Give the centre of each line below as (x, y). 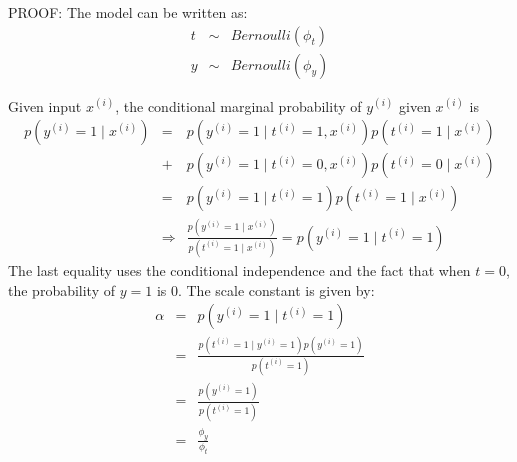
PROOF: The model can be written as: (128, 12)
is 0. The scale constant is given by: (265, 289)
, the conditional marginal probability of (238, 105)
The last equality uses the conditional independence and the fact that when (239, 270)
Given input (45, 105)
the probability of (62, 289)
